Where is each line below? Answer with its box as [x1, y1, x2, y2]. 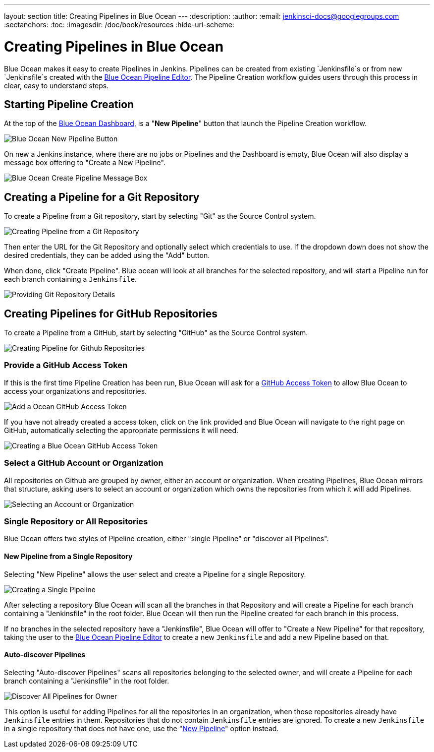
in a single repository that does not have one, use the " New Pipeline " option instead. [4, 724, 279, 733]
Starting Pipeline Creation [4, 98, 134, 111]
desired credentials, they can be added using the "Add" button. [4, 251, 210, 260]
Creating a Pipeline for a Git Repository [4, 190, 200, 203]
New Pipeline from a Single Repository [4, 552, 133, 561]
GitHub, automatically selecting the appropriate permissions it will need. [4, 426, 239, 435]
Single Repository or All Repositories [4, 516, 148, 526]
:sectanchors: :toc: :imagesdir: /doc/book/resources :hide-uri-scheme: [4, 20, 235, 29]
